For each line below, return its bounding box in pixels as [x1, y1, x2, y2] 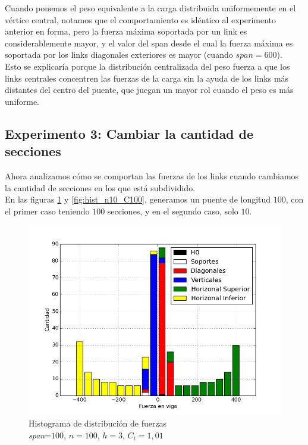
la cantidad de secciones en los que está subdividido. [5, 181, 196, 194]
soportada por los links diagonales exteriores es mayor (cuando [5, 48, 233, 61]
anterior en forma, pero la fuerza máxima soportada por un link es [5, 25, 247, 38]
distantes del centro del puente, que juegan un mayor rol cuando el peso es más [5, 83, 294, 96]
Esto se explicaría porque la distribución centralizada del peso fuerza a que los [5, 60, 290, 72]
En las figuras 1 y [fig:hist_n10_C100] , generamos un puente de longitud [5, 193, 271, 206]
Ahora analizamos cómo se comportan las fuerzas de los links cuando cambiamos [5, 169, 299, 182]
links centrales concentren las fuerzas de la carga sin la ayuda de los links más [5, 71, 289, 84]
